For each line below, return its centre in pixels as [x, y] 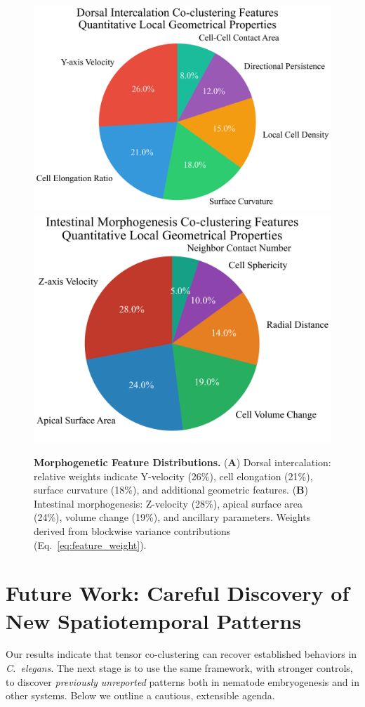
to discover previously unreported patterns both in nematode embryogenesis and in [182, 681]
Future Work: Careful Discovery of [178, 593]
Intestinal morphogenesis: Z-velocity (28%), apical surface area [168, 503]
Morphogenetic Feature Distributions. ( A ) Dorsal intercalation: [182, 462]
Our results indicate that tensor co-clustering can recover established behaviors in [181, 654]
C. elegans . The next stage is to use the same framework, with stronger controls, [179, 668]
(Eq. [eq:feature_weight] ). [90, 544]
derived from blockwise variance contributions [132, 530]
